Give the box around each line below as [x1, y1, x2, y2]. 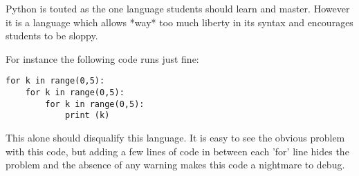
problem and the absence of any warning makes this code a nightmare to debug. [6, 157, 345, 172]
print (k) [64, 110, 110, 121]
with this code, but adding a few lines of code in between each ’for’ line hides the [6, 144, 349, 158]
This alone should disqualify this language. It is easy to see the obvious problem [6, 130, 345, 144]
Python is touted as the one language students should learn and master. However [6, 1, 350, 15]
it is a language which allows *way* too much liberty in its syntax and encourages [6, 14, 353, 29]
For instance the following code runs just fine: [6, 51, 199, 66]
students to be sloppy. [6, 28, 98, 43]
